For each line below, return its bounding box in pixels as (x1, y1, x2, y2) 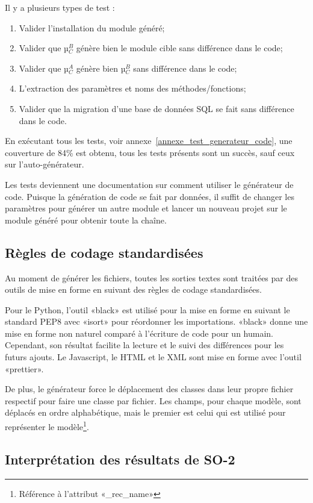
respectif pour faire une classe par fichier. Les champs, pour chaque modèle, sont (5, 394, 302, 407)
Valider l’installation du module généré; (19, 21, 165, 34)
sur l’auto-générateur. (5, 158, 84, 170)
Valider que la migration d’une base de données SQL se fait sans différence (19, 102, 294, 114)
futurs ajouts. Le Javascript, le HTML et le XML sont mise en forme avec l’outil (5, 351, 302, 363)
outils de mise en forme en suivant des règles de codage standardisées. (5, 283, 262, 296)
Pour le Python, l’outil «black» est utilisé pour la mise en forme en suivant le (5, 303, 290, 316)
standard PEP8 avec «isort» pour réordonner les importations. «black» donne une (5, 315, 308, 328)
